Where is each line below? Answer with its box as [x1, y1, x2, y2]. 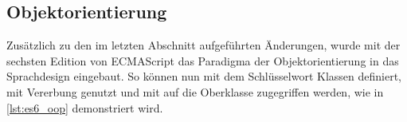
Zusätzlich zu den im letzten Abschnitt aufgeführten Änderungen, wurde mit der [6, 37, 401, 53]
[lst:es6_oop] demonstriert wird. [6, 99, 163, 116]
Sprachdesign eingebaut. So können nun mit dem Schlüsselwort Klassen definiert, [6, 68, 401, 85]
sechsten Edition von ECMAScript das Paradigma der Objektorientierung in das [6, 52, 399, 69]
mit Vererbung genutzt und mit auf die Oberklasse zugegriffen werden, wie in [6, 83, 384, 100]
